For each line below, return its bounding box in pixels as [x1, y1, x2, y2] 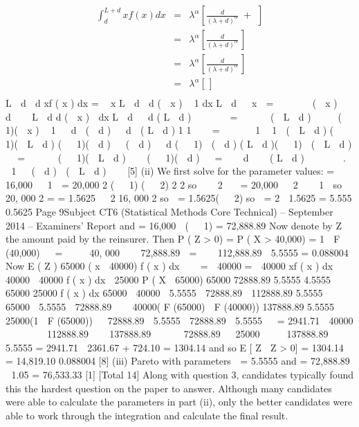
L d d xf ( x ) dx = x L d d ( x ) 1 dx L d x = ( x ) [6, 96, 338, 110]
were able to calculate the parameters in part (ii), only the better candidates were [6, 394, 353, 409]
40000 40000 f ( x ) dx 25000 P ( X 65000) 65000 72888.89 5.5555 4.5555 [6, 272, 331, 286]
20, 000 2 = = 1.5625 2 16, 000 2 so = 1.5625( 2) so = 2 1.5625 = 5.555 [6, 191, 352, 205]
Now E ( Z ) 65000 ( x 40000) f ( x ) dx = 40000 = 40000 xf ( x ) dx [6, 259, 333, 273]
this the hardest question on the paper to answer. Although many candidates [6, 381, 332, 395]
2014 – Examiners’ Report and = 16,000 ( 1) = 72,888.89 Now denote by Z [6, 218, 342, 232]
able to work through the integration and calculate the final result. [6, 408, 288, 422]
